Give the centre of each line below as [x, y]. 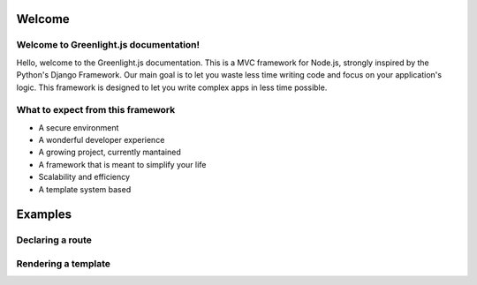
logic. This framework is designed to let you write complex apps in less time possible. [172, 87]
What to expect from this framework [96, 110]
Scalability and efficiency [84, 177]
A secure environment [79, 127]
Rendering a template [63, 263]
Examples [44, 215]
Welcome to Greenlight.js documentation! [108, 45]
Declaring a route [54, 240]
